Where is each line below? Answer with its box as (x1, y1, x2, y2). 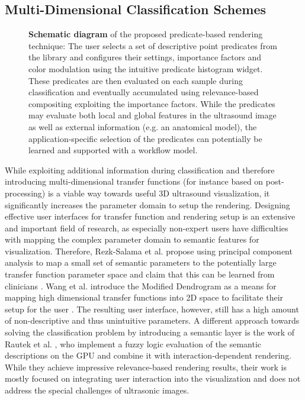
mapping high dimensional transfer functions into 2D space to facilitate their (5, 291, 284, 304)
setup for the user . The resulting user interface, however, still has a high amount (5, 302, 299, 315)
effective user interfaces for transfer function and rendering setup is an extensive (5, 210, 296, 222)
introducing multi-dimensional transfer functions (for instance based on (5, 175, 264, 188)
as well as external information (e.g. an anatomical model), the (28, 120, 257, 133)
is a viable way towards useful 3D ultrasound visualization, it (47, 186, 270, 199)
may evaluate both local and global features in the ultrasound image (28, 109, 277, 121)
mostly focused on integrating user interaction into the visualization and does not (5, 372, 301, 385)
